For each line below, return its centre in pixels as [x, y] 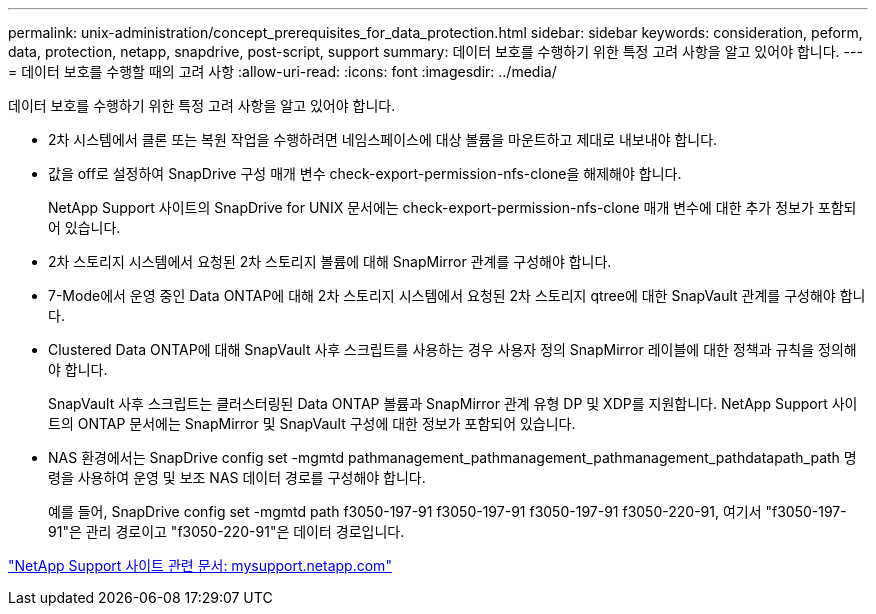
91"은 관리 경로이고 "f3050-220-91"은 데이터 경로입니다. [226, 531]
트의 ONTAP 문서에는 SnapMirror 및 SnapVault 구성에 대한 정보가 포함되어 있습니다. [312, 423]
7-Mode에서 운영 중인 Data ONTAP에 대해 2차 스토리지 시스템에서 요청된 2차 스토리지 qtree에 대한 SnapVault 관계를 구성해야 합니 [457, 295]
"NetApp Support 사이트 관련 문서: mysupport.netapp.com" [200, 565]
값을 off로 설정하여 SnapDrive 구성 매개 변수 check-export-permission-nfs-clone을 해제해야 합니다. [365, 173]
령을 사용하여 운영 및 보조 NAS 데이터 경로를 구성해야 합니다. [237, 477]
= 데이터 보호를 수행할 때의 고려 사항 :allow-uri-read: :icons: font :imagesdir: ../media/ [282, 71]
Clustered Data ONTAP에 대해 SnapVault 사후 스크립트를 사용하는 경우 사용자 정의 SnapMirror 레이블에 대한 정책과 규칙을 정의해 [452, 349]
